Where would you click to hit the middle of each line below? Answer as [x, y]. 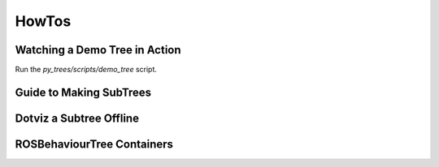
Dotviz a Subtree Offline [77, 118]
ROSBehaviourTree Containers [94, 144]
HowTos [43, 21]
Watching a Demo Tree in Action [98, 50]
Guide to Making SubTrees [83, 92]
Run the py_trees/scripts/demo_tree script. [86, 70]
